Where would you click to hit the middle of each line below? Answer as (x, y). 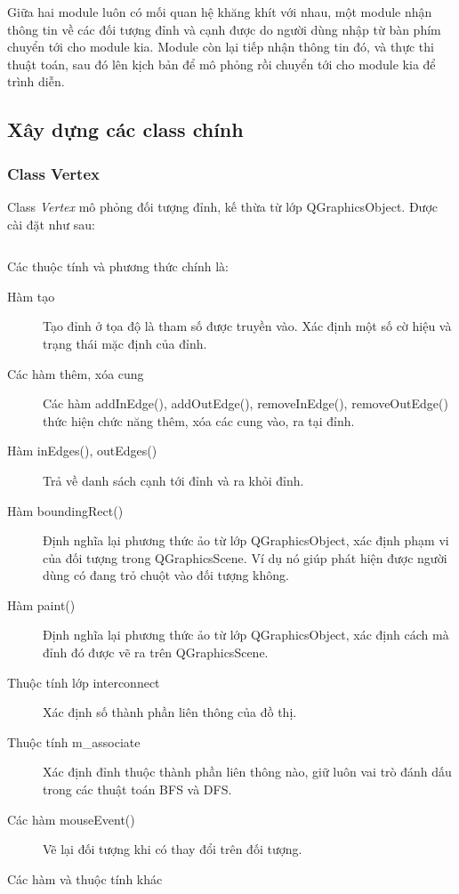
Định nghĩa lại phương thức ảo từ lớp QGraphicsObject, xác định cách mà (246, 635)
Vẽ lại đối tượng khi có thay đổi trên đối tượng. (173, 849)
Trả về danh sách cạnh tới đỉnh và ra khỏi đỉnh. (173, 480)
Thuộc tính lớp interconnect (84, 682)
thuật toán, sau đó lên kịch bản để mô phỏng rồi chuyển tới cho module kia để (221, 64)
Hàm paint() (41, 604)
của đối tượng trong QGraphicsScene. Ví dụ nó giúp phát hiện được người (245, 557)
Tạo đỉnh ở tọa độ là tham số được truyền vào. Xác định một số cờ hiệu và (247, 326)
